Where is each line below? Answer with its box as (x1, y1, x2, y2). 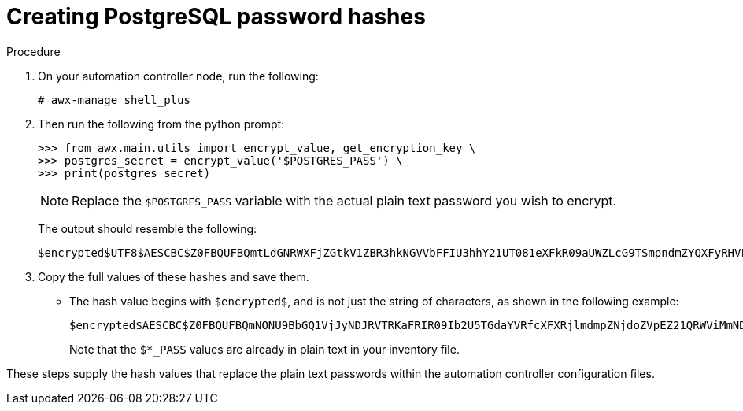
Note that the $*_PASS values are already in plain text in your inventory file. (69, 342, 460, 356)
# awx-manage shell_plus (38, 93, 190, 106)
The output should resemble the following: (38, 221, 257, 235)
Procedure (6, 44, 61, 58)
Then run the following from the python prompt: (38, 117, 285, 131)
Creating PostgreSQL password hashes (6, 3, 426, 30)
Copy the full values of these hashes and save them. (38, 269, 309, 283)
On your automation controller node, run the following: (38, 68, 319, 83)
